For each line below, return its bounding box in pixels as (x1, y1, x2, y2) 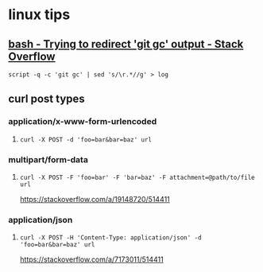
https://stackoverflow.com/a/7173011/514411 (19, 255, 164, 264)
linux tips (8, 6, 71, 24)
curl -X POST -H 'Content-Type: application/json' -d (19, 234, 202, 242)
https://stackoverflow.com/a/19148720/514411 (19, 194, 171, 204)
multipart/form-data (8, 153, 89, 165)
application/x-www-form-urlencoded (8, 116, 157, 127)
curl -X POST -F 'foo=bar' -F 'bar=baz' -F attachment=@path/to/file (19, 173, 256, 181)
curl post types (8, 92, 85, 106)
